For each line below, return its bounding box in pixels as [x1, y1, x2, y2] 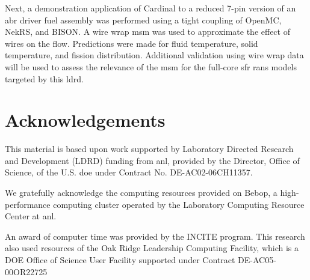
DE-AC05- [238, 254, 276, 266]
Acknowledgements [5, 108, 166, 132]
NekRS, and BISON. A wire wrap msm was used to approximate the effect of [5, 25, 290, 38]
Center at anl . [5, 210, 57, 222]
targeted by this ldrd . [5, 72, 84, 85]
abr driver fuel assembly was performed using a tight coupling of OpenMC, [5, 13, 282, 26]
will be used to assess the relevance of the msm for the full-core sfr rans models [5, 60, 297, 73]
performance [5, 198, 51, 210]
